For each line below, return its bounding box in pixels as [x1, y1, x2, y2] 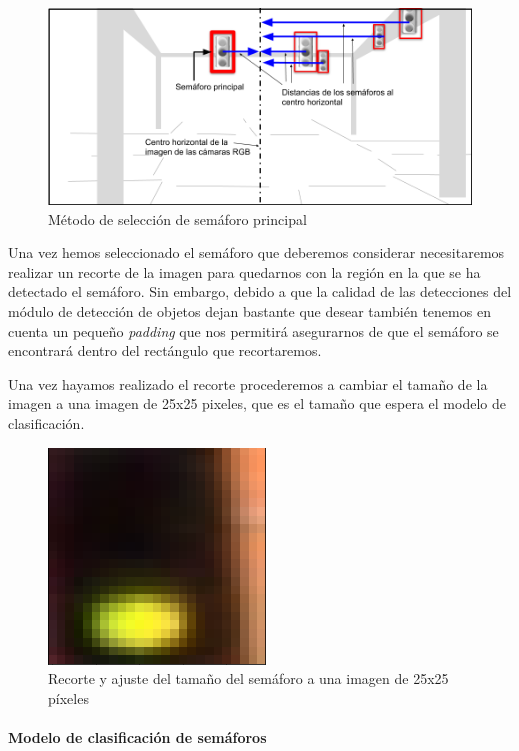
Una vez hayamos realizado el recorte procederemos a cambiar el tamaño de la [8, 373, 488, 394]
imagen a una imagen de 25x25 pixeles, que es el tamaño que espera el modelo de [8, 393, 506, 414]
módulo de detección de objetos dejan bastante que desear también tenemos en [8, 300, 491, 321]
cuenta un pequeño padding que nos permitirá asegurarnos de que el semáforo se [8, 320, 499, 341]
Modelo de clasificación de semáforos [8, 726, 267, 747]
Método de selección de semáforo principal [48, 208, 307, 229]
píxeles [48, 687, 89, 708]
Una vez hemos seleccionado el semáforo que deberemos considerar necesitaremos [8, 242, 505, 263]
